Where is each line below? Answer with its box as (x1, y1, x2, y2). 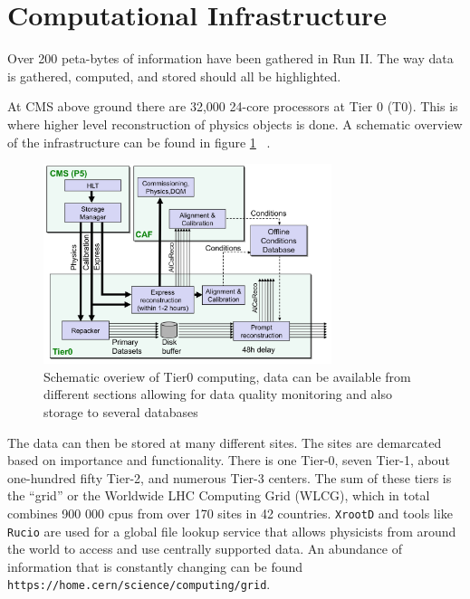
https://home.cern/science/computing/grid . (7, 575, 271, 594)
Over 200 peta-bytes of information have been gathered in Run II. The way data (7, 49, 454, 68)
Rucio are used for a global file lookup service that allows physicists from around (7, 521, 456, 540)
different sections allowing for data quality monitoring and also (43, 385, 392, 404)
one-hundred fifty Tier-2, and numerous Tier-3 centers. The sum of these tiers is (7, 468, 452, 487)
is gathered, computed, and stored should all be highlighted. (7, 66, 341, 85)
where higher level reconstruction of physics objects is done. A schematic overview (7, 114, 463, 133)
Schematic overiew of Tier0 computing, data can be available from (43, 366, 411, 385)
